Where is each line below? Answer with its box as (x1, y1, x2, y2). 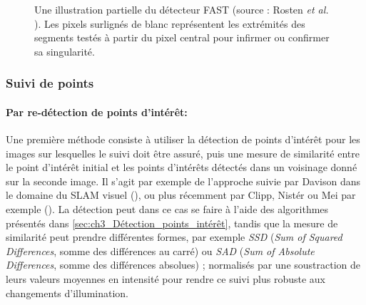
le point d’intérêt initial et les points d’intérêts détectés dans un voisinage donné (6, 160, 357, 175)
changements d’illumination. (6, 285, 128, 300)
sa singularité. (34, 43, 95, 58)
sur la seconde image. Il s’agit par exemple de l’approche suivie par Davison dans (6, 173, 361, 188)
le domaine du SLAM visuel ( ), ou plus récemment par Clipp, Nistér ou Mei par (6, 187, 356, 202)
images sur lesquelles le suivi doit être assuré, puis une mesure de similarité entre (6, 145, 360, 160)
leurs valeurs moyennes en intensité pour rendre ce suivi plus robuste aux (6, 271, 325, 286)
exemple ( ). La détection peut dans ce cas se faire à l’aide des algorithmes (6, 201, 329, 216)
